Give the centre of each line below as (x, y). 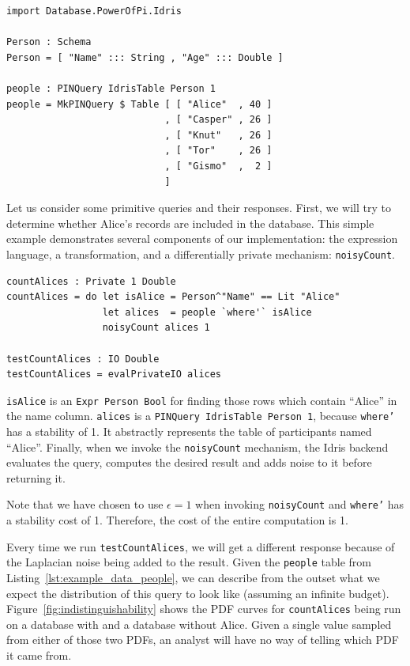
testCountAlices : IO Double (83, 359)
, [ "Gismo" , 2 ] (218, 166)
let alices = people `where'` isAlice (207, 312)
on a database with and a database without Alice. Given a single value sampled (199, 624)
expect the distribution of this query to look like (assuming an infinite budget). (198, 593)
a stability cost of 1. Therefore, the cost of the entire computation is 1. (177, 520)
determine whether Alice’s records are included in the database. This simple (190, 223)
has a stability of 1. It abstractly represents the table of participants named (189, 431)
